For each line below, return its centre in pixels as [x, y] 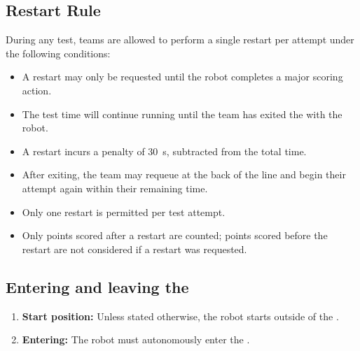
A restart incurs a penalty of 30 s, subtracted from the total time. [164, 151]
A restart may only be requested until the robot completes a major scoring [182, 77]
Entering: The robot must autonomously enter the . [136, 339]
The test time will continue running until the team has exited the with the [182, 114]
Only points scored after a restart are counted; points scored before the [175, 235]
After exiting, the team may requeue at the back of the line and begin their [184, 174]
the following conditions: [58, 53]
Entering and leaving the [97, 286]
